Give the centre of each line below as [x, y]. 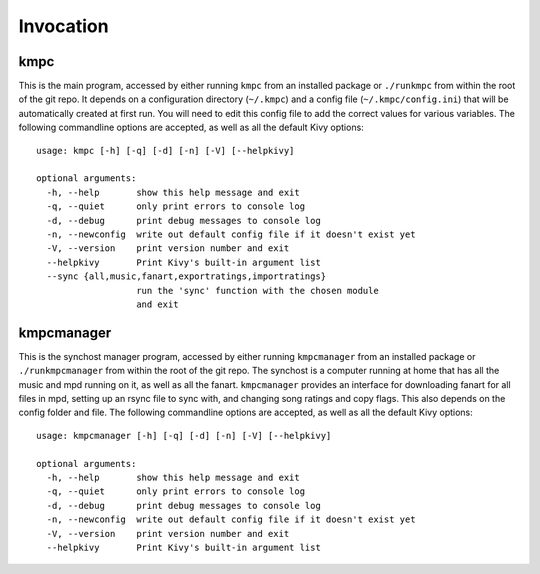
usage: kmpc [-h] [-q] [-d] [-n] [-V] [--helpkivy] [165, 150]
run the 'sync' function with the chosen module [257, 290]
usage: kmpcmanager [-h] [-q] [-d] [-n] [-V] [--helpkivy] [184, 435]
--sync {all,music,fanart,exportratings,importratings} [186, 276]
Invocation [63, 26]
